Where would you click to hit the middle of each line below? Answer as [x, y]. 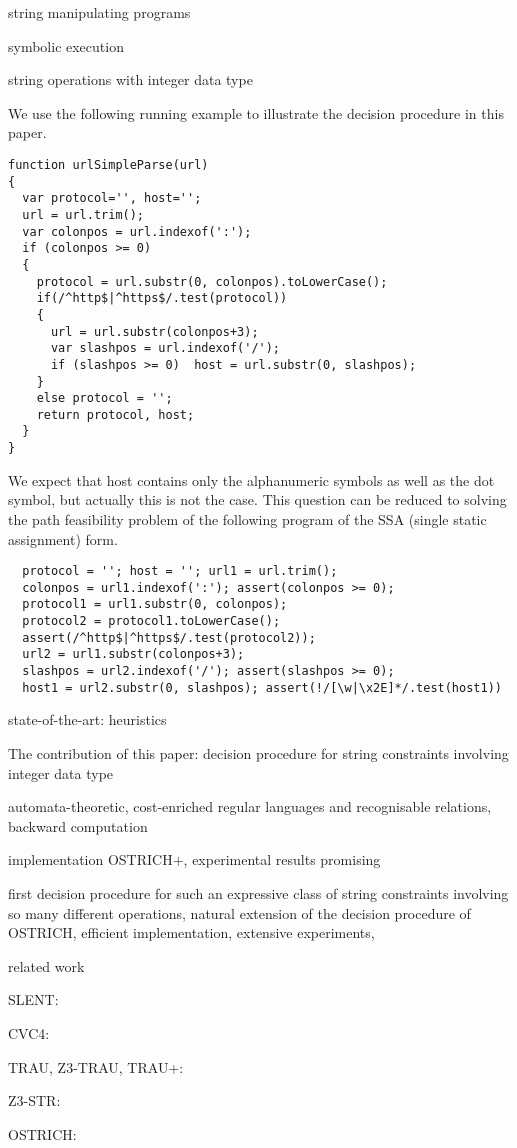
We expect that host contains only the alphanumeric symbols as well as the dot [251, 479]
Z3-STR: [34, 1100]
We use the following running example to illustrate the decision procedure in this [256, 112]
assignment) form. [63, 538]
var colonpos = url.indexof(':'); [137, 231]
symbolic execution [66, 45]
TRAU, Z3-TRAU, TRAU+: [96, 1066]
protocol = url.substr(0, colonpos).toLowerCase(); [212, 281]
